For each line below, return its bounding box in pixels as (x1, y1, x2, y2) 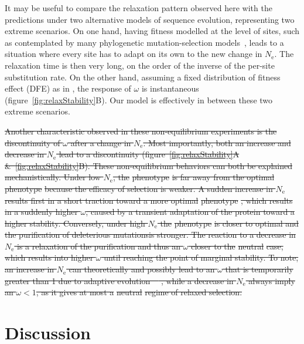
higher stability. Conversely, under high (5, 217, 145, 229)
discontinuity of (5, 136, 60, 149)
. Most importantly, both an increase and (143, 136, 291, 149)
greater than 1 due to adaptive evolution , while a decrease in (5, 274, 234, 286)
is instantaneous (141, 82, 199, 95)
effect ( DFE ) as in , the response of (5, 82, 131, 95)
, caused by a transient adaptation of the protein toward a (86, 205, 295, 218)
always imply (248, 274, 295, 286)
